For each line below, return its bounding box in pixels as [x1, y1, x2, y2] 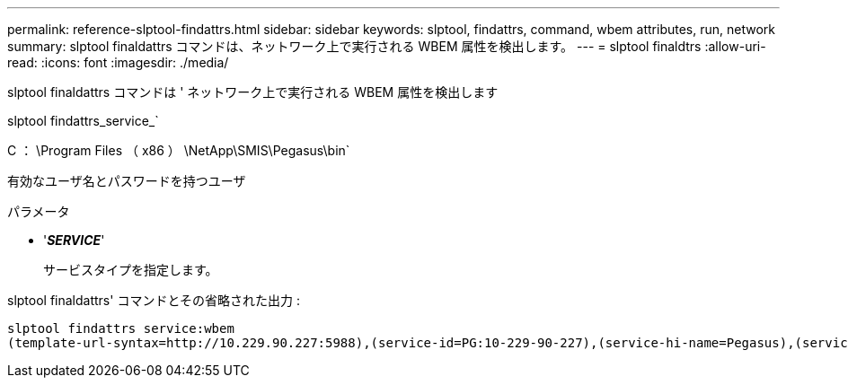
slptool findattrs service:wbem [7, 321, 234, 336]
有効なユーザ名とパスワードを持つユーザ [7, 173, 246, 188]
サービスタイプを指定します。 [43, 262, 218, 277]
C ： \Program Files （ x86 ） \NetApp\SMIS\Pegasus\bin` [7, 143, 350, 158]
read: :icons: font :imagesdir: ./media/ [7, 55, 229, 70]
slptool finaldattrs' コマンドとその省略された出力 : [7, 293, 300, 308]
